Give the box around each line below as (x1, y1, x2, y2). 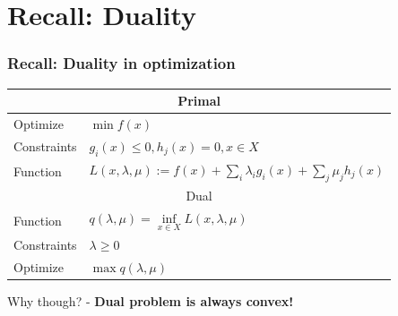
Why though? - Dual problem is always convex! (7, 292, 294, 311)
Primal (177, 91, 221, 110)
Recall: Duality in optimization (7, 52, 236, 74)
